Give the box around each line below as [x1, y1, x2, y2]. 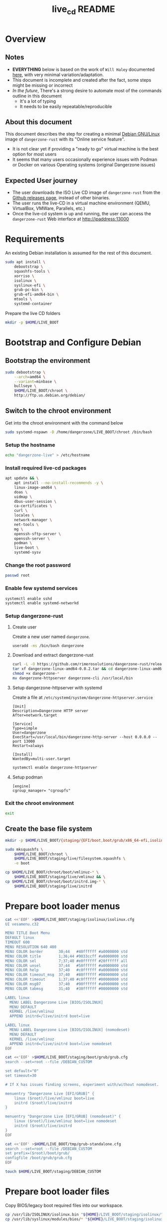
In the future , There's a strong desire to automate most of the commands [12, 87, 162, 93]
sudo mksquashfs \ [5, 847, 43, 852]
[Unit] [12, 704, 26, 709]
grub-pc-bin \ [14, 288, 43, 293]
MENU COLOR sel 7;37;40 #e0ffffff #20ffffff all [5, 958, 128, 963]
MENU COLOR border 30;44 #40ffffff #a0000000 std [5, 949, 128, 954]
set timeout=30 [5, 1073, 37, 1078]
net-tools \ [14, 522, 39, 527]
